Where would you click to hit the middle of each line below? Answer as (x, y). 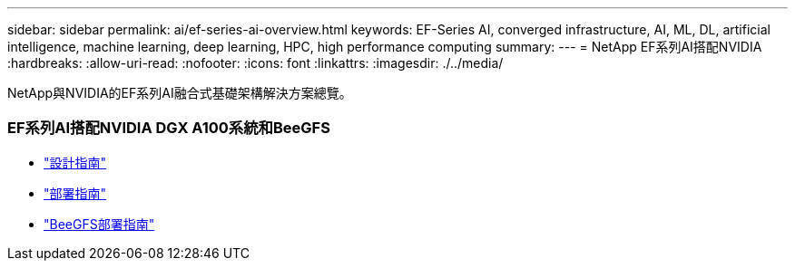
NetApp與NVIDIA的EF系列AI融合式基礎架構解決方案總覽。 (180, 93)
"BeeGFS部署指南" (99, 224)
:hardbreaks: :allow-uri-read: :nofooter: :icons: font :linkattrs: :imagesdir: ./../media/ (255, 63)
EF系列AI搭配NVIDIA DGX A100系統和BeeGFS (169, 128)
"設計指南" (75, 162)
